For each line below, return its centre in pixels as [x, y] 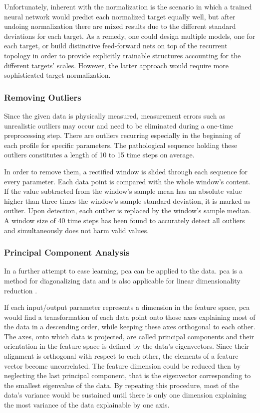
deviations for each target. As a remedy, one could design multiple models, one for [130, 36]
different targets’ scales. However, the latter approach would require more [117, 65]
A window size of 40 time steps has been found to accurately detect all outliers [125, 220]
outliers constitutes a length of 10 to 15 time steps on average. [99, 155]
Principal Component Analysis [67, 252]
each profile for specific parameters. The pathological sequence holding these [121, 145]
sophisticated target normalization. [57, 75]
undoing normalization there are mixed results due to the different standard [120, 26]
